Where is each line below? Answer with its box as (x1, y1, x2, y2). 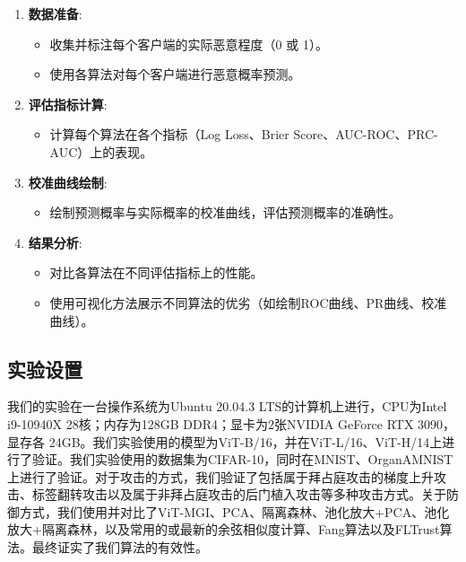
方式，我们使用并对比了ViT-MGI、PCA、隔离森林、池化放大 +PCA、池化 (19, 502, 450, 521)
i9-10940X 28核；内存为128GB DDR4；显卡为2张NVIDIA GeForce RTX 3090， (7, 414, 456, 433)
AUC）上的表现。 (49, 142, 153, 161)
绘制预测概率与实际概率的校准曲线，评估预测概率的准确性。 (49, 203, 401, 222)
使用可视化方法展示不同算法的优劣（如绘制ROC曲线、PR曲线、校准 (49, 293, 447, 312)
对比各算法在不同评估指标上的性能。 (49, 263, 263, 282)
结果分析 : (28, 233, 82, 251)
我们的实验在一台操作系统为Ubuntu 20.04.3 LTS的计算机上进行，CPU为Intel (7, 397, 447, 416)
